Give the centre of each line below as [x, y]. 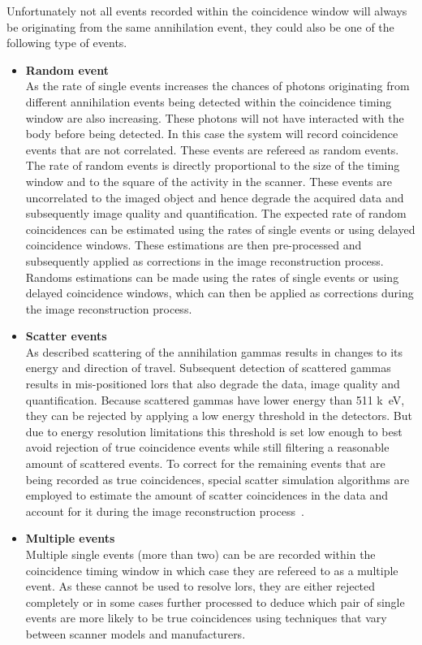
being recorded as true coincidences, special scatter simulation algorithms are [217, 479]
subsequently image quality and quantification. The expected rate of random [216, 213]
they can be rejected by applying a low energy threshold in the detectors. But [219, 416]
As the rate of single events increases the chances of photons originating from [217, 86]
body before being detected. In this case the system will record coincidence [212, 134]
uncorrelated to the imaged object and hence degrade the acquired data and [215, 197]
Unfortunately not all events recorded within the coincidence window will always [207, 11]
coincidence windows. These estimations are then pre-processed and [194, 245]
